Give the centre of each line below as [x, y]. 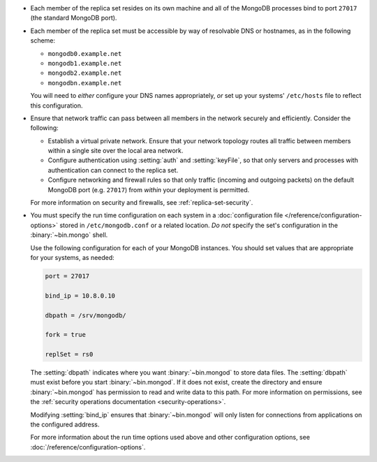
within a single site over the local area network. [116, 151]
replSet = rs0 [69, 354]
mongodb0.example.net [85, 53]
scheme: [43, 41]
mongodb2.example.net [85, 73]
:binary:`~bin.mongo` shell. [69, 235]
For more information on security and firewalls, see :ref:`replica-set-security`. [142, 203]
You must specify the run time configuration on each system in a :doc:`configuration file [157, 215]
